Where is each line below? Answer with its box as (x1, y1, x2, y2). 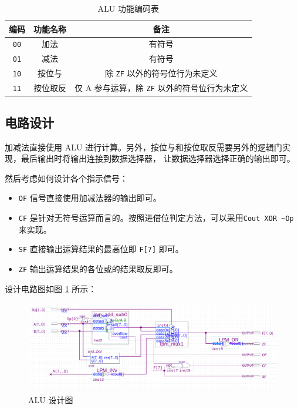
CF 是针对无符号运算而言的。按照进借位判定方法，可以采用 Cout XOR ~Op (18, 211, 294, 223)
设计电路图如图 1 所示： (5, 282, 97, 294)
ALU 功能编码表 (97, 2, 159, 14)
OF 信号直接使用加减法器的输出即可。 (18, 192, 161, 204)
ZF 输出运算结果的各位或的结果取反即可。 (18, 262, 178, 274)
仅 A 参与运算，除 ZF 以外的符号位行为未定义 (74, 82, 248, 94)
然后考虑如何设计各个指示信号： (5, 172, 128, 184)
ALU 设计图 (28, 393, 73, 405)
